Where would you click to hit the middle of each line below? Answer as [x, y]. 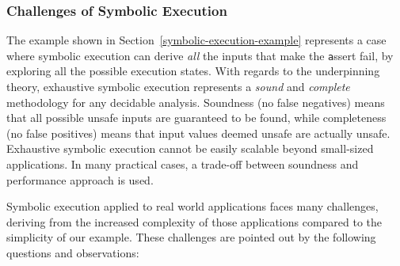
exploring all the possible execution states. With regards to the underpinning [193, 71]
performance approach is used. [80, 179]
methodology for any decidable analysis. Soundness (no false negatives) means [196, 102]
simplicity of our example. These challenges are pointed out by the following [191, 237]
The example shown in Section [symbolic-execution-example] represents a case [196, 40]
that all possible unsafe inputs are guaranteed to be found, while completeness [196, 118]
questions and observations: [73, 253]
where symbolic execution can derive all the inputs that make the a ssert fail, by [200, 55]
